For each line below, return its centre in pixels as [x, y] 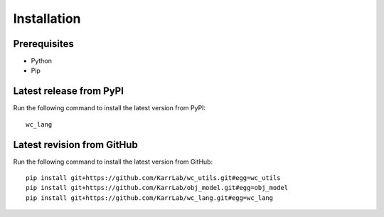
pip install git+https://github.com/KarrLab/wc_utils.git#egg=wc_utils [153, 178]
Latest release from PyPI [69, 91]
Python [42, 61]
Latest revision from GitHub [75, 145]
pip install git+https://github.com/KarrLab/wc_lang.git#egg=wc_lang [150, 198]
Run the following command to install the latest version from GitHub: [113, 162]
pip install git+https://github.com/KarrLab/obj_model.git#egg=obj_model [157, 188]
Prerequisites [43, 44]
